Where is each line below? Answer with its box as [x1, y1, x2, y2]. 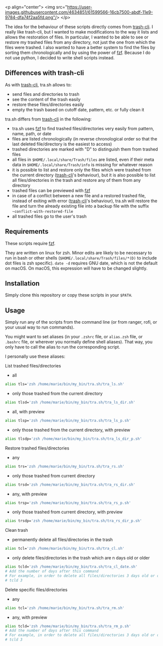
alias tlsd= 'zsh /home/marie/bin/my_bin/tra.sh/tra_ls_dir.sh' [5, 400, 136, 405]
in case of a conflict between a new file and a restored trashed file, [12, 192, 146, 198]
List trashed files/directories [5, 363, 62, 369]
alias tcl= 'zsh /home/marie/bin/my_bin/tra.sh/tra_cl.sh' [5, 546, 125, 551]
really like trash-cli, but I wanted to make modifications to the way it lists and [5, 29, 158, 35]
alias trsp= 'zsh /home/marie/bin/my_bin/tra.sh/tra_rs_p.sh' [5, 500, 131, 505]
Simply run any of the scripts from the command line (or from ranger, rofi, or [5, 319, 157, 325]
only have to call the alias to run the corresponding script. [5, 344, 120, 350]
